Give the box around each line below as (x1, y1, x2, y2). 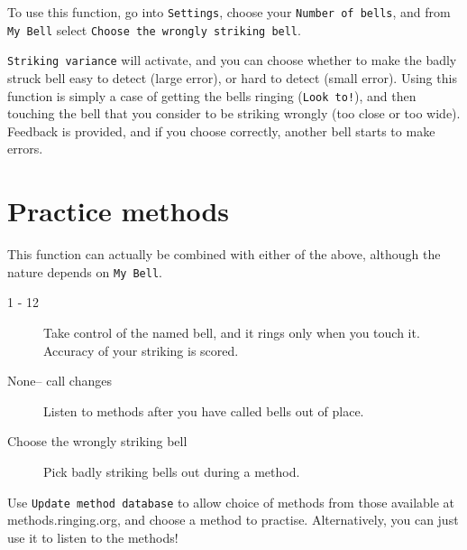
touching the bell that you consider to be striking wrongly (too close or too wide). (7, 104, 461, 123)
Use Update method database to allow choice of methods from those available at (7, 492, 455, 511)
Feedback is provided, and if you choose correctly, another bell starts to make (7, 121, 435, 140)
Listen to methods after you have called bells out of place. (43, 401, 364, 420)
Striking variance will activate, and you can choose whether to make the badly (7, 51, 457, 70)
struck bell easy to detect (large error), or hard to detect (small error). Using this (7, 68, 457, 87)
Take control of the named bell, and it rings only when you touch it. (43, 322, 420, 341)
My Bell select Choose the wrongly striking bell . (7, 20, 301, 39)
